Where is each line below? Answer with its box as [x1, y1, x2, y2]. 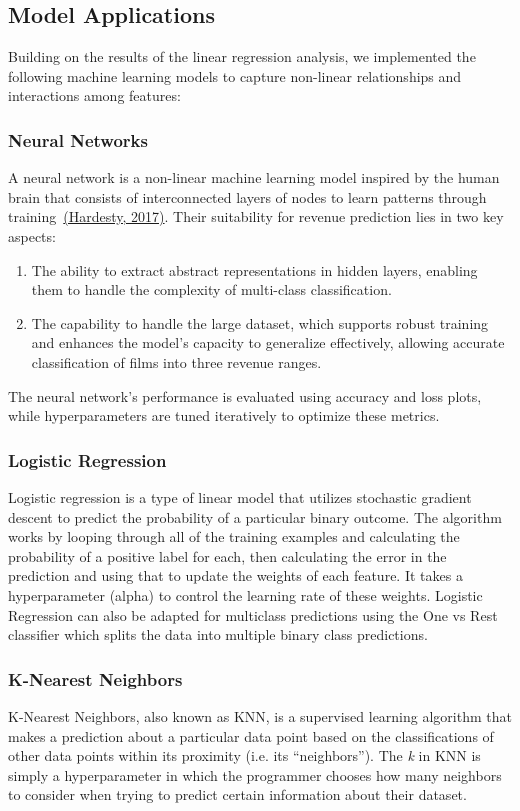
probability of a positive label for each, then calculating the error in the [8, 545, 447, 566]
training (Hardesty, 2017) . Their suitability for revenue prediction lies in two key [8, 206, 504, 227]
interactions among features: [8, 85, 181, 106]
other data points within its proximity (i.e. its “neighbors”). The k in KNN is [8, 745, 481, 766]
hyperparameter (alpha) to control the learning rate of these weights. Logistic [8, 584, 483, 605]
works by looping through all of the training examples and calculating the [8, 526, 460, 547]
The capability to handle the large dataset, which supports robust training [31, 312, 489, 333]
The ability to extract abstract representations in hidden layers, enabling [31, 259, 478, 280]
